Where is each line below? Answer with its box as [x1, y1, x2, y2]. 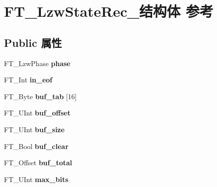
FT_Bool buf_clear [4, 141, 69, 151]
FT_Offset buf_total [4, 157, 72, 168]
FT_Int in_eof [4, 75, 53, 85]
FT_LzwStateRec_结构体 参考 [4, 1, 214, 21]
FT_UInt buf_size [4, 124, 65, 134]
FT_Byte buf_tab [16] [4, 91, 77, 101]
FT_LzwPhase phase [4, 58, 70, 68]
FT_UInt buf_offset [4, 108, 71, 118]
